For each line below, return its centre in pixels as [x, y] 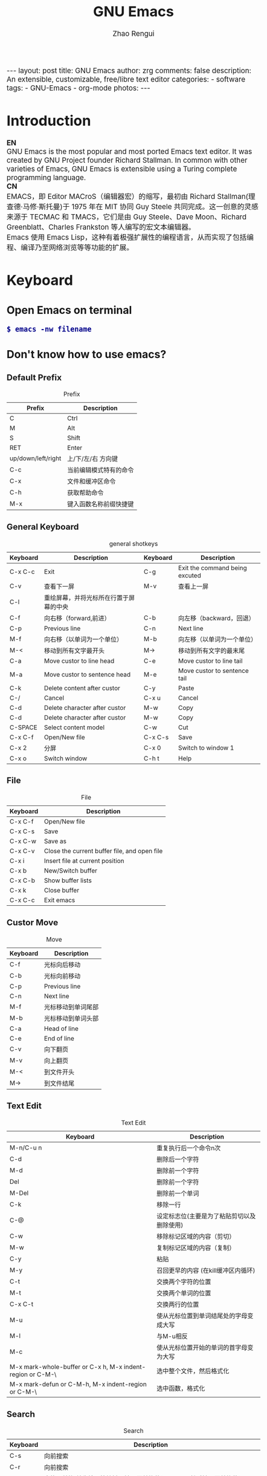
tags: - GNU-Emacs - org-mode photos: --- [79, 88]
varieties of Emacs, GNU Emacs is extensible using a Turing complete [122, 169]
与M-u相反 [172, 1336]
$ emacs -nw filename [49, 329]
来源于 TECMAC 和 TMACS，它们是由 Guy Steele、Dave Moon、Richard [127, 217]
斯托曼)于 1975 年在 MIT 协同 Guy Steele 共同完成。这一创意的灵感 [149, 207]
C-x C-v [22, 851]
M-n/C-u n [26, 1148]
